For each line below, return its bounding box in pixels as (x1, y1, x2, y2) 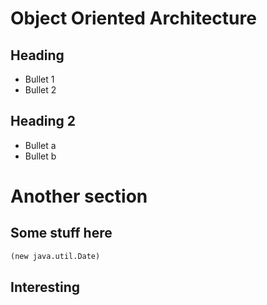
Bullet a (24, 139, 57, 151)
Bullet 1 (24, 73, 55, 85)
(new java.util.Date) (10, 251, 101, 261)
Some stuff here (10, 225, 113, 242)
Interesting (10, 279, 80, 296)
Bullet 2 (24, 84, 57, 96)
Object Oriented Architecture (10, 7, 257, 30)
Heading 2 (10, 113, 77, 130)
